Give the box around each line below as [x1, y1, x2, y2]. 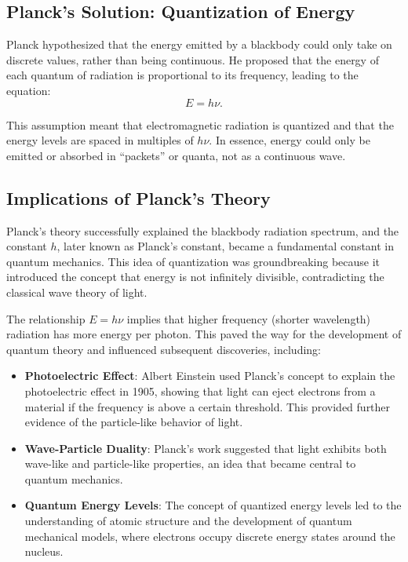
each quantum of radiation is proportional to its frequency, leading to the [6, 67, 359, 83]
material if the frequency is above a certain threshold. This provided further [24, 398, 391, 414]
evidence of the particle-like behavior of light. [24, 414, 243, 430]
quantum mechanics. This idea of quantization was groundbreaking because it [6, 253, 381, 269]
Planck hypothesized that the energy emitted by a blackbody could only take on [6, 36, 392, 53]
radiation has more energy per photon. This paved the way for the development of [6, 326, 402, 342]
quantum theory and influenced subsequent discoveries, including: [6, 341, 321, 357]
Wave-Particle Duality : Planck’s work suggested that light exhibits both [24, 440, 387, 456]
